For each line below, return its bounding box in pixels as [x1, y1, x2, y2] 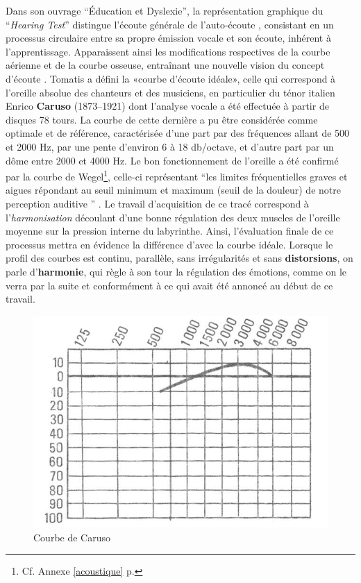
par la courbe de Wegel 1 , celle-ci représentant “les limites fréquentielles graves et [6, 167, 348, 183]
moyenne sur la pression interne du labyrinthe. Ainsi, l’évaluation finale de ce [6, 223, 334, 238]
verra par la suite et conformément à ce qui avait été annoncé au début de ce [6, 278, 333, 292]
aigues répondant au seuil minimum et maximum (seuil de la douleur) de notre [6, 183, 341, 197]
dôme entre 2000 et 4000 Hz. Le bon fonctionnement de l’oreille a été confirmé [6, 153, 339, 167]
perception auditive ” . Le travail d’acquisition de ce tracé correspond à [6, 196, 309, 210]
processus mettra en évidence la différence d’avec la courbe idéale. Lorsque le [6, 237, 333, 251]
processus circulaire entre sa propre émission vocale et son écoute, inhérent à [6, 31, 331, 45]
